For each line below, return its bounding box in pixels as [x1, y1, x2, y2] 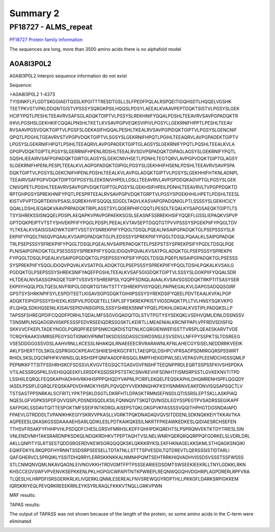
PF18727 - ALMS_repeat [9, 22, 93, 32]
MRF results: [9, 492, 36, 498]
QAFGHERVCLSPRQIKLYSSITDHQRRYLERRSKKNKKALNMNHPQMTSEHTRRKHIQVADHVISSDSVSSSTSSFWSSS [9, 454, 244, 460]
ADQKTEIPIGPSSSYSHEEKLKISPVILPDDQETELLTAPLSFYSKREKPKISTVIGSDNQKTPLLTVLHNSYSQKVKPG [9, 298, 233, 304]
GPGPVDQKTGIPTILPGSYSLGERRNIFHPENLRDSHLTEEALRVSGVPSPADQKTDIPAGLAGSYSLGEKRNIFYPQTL [9, 148, 236, 155]
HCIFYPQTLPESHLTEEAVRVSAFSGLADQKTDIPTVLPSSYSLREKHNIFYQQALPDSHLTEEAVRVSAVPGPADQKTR [9, 112, 238, 119]
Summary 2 [9, 8, 60, 19]
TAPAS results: [9, 501, 41, 508]
